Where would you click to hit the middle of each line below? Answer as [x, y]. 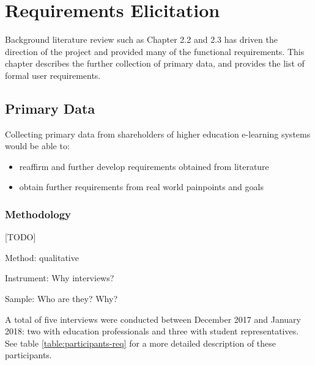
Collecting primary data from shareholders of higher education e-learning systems [158, 134]
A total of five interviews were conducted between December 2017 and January [153, 319]
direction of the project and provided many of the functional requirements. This [155, 51]
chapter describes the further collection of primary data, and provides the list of [155, 63]
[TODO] [20, 237]
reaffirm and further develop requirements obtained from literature [144, 166]
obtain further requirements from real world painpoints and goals [141, 187]
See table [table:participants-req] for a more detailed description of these [141, 343]
